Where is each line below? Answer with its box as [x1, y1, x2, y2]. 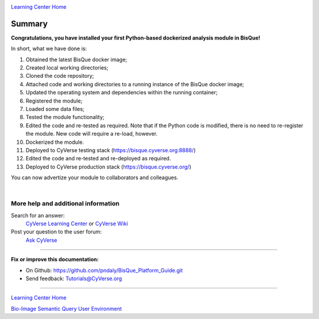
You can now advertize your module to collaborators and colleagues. [11, 174, 178, 181]
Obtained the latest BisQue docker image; [25, 56, 128, 63]
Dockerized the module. [25, 139, 84, 146]
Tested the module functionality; [25, 114, 105, 121]
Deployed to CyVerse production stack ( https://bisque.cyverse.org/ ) [25, 163, 191, 170]
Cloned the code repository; [25, 73, 95, 80]
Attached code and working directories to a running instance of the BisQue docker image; [25, 80, 245, 88]
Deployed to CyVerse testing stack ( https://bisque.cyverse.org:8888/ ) [25, 146, 196, 153]
